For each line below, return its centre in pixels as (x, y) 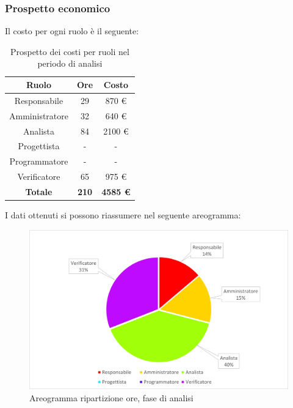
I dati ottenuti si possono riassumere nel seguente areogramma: (123, 215)
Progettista (39, 146)
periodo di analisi (70, 63)
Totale (39, 191)
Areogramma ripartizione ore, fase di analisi (111, 397)
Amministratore (39, 115)
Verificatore (39, 176)
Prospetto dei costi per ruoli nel (70, 51)
